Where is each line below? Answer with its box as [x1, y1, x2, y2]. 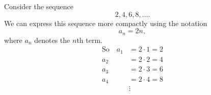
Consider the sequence [4, 1, 73, 11]
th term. [76, 34, 102, 45]
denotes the [34, 34, 70, 45]
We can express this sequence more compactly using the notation [4, 17, 207, 28]
